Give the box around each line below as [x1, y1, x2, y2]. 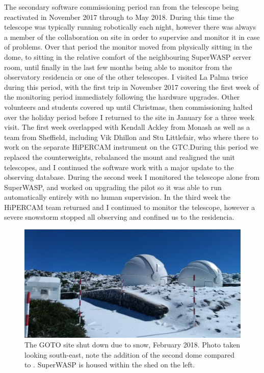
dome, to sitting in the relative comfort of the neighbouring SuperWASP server [4, 51, 251, 62]
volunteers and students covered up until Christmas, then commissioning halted [4, 101, 253, 112]
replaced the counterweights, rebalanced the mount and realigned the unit [4, 151, 235, 162]
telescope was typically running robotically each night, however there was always [4, 21, 256, 32]
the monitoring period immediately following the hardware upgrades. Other [4, 91, 240, 102]
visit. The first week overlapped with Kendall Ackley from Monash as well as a [4, 122, 250, 132]
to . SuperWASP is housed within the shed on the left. [24, 359, 195, 370]
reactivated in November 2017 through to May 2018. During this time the [4, 11, 234, 22]
